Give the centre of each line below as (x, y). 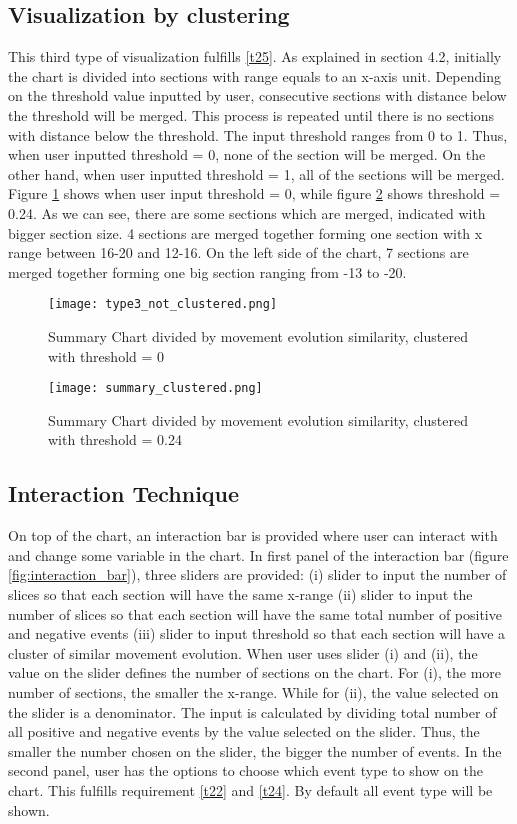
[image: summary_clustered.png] (155, 388)
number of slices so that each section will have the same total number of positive (255, 613)
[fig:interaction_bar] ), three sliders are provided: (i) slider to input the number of (257, 574)
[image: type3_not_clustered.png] (163, 304)
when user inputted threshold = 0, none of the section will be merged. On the (247, 154)
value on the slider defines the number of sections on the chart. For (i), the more (255, 672)
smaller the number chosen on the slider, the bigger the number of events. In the (255, 750)
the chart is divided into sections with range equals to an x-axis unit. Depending (255, 75)
